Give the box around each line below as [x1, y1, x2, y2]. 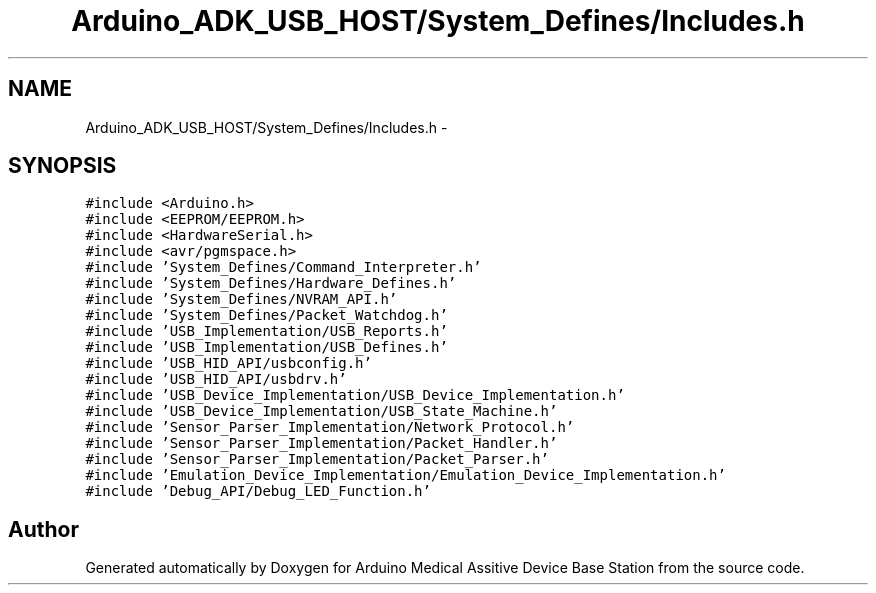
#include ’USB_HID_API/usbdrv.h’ [85, 371, 347, 388]
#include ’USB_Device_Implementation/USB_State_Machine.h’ [85, 403, 558, 420]
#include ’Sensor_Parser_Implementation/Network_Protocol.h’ [85, 419, 575, 436]
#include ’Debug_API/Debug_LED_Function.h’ [85, 483, 431, 500]
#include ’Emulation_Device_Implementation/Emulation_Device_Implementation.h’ [85, 467, 726, 484]
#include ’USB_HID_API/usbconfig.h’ [85, 355, 372, 372]
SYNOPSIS [8, 153, 117, 179]
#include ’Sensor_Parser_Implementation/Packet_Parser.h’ [85, 451, 549, 468]
